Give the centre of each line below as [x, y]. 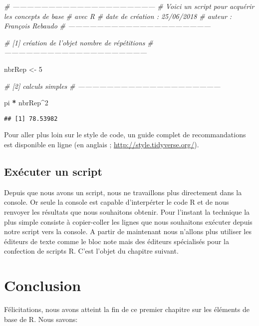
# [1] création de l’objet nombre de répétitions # [79, 42]
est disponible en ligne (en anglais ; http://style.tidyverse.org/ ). [102, 144]
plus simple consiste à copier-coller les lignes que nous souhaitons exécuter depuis [128, 221]
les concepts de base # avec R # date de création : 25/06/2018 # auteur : [118, 16]
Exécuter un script [53, 171]
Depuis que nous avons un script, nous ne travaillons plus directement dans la [123, 192]
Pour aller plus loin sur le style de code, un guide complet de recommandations [125, 135]
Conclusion [43, 285]
